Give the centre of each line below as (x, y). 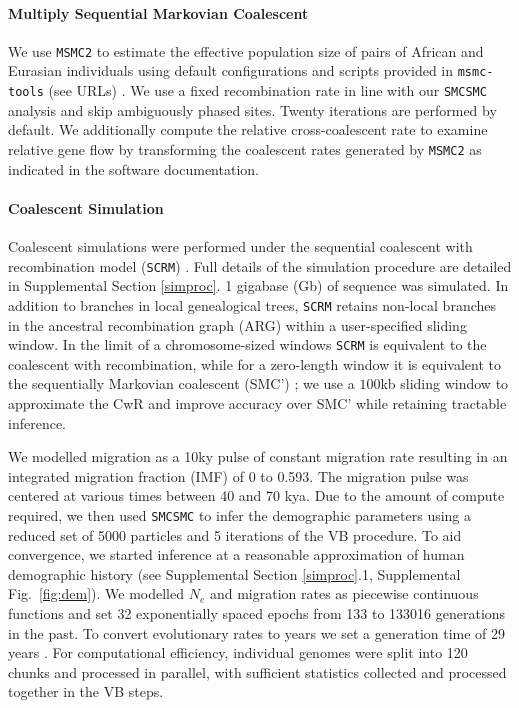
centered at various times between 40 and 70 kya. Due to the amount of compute (256, 495)
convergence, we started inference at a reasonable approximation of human (236, 554)
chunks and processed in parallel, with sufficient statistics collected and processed (257, 671)
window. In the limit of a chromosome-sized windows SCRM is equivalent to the (247, 344)
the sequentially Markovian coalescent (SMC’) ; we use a (181, 383)
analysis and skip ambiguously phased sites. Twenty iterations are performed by (252, 109)
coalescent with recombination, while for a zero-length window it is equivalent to (254, 363)
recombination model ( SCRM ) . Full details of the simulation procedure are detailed (260, 265)
